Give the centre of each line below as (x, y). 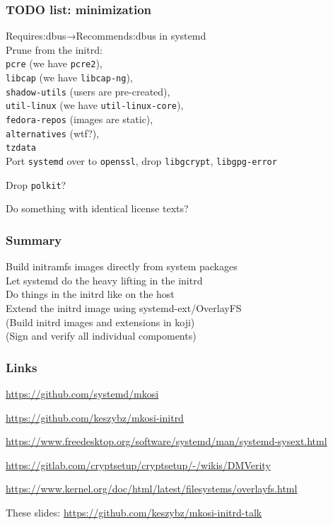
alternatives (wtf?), (53, 133)
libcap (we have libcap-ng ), (69, 77)
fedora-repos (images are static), (80, 119)
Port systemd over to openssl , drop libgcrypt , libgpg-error (141, 161)
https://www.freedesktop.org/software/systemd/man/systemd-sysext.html (166, 441)
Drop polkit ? (36, 184)
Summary (34, 240)
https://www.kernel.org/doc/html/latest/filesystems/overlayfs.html (152, 489)
